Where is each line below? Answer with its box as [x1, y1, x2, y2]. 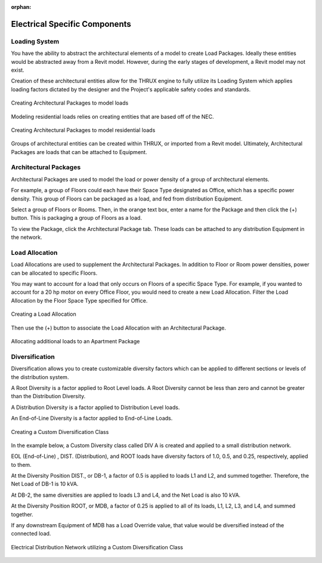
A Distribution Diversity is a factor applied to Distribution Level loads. [11, 404, 180, 411]
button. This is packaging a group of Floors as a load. [11, 214, 143, 221]
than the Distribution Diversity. [11, 393, 86, 400]
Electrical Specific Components [11, 19, 131, 29]
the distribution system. [11, 373, 69, 380]
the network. [11, 233, 42, 241]
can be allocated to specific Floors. [11, 269, 98, 276]
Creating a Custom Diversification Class [11, 428, 109, 435]
